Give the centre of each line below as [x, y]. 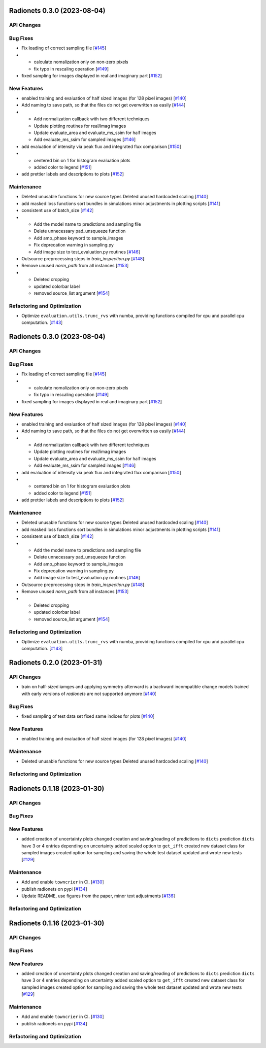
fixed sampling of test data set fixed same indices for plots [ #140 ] [88, 716]
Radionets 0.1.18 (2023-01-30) [57, 788]
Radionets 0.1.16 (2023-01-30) [57, 923]
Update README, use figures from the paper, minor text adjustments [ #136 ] [98, 896]
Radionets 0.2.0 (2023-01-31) [56, 663]
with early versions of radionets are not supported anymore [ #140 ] [89, 694]
